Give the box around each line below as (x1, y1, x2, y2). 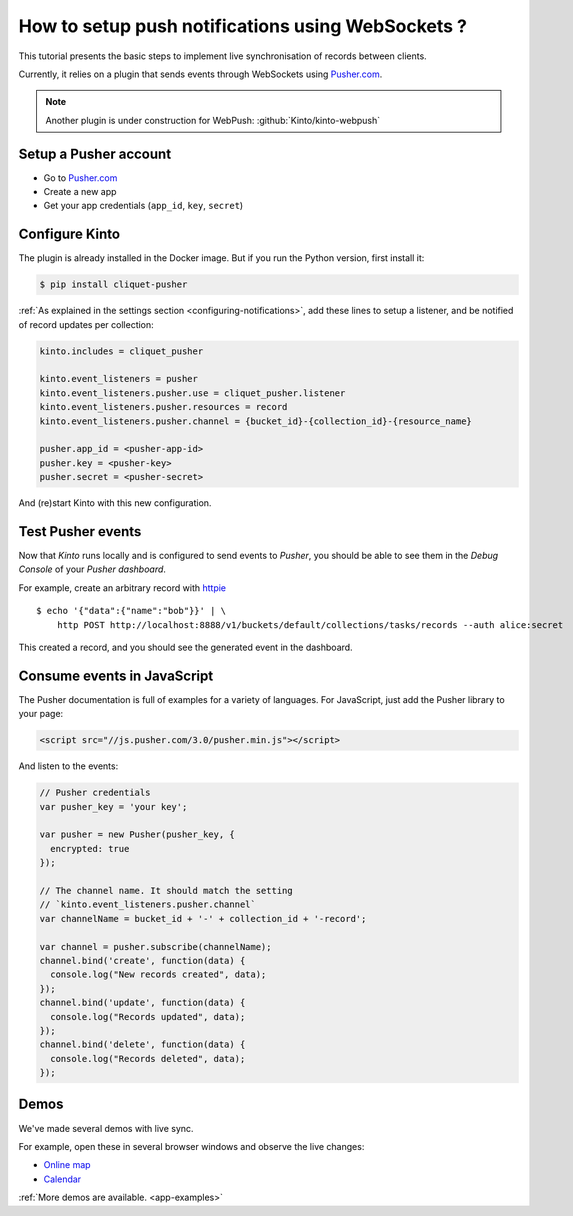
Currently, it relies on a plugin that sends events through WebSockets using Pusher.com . (18, 68, 383, 80)
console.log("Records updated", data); (50, 1011, 246, 1022)
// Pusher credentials (39, 787, 151, 799)
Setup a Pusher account (18, 145, 172, 162)
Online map (43, 1159, 91, 1171)
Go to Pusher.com (43, 171, 118, 184)
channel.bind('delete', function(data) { (39, 1039, 246, 1050)
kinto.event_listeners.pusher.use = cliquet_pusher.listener (39, 387, 346, 399)
